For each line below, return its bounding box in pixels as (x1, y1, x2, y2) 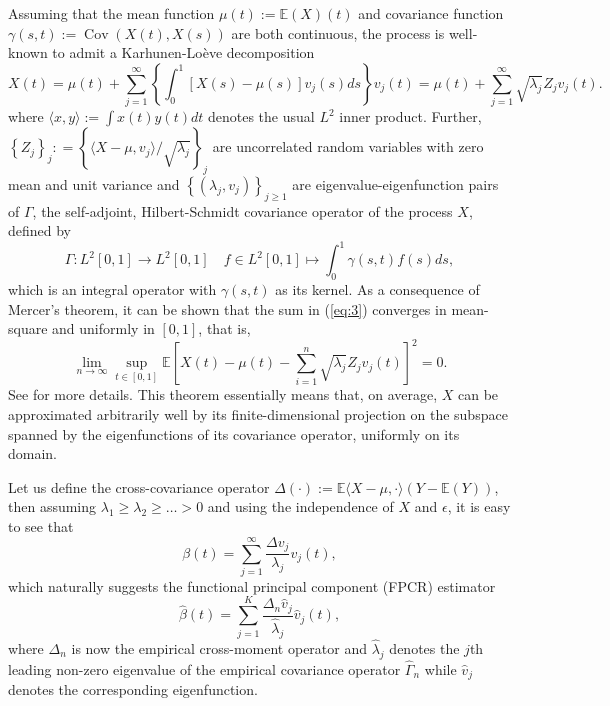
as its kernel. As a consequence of (275, 279, 480, 300)
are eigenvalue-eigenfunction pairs (292, 173, 499, 194)
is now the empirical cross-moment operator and (71, 637, 368, 658)
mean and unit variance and (8, 173, 180, 194)
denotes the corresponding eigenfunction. (8, 679, 258, 700)
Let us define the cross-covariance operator (8, 476, 270, 497)
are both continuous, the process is (231, 22, 445, 43)
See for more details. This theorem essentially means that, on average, (8, 384, 438, 405)
